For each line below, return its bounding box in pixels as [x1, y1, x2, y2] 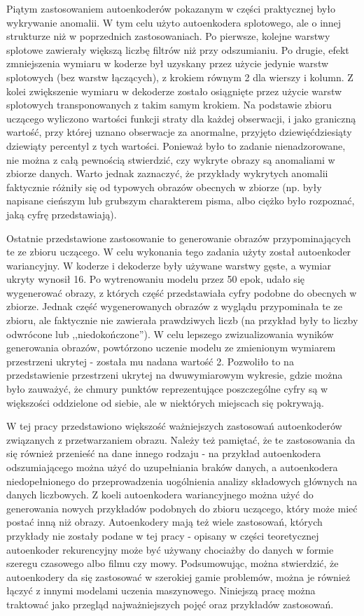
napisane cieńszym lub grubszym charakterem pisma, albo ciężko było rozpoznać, [6, 193, 355, 208]
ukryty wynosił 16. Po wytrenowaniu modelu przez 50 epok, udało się [6, 272, 304, 286]
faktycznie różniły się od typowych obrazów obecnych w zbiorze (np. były [6, 179, 322, 194]
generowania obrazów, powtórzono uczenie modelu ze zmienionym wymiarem [6, 340, 336, 355]
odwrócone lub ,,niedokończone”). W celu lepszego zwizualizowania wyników [6, 326, 334, 341]
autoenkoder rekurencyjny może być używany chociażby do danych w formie [6, 542, 334, 556]
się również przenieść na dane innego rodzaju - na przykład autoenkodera [6, 446, 321, 461]
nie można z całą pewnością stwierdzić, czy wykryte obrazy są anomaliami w [6, 152, 335, 167]
